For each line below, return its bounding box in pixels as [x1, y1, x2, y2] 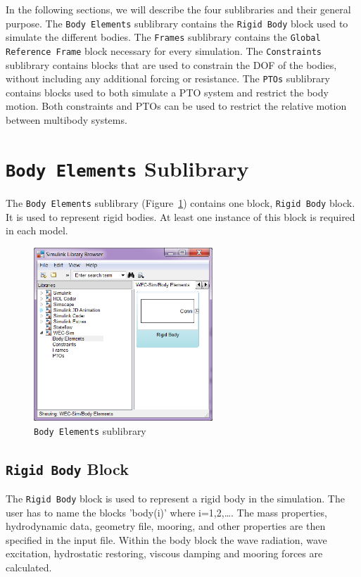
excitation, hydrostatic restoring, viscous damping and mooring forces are [6, 546, 323, 561]
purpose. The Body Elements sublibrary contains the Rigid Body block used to [6, 15, 348, 30]
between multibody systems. [6, 113, 127, 127]
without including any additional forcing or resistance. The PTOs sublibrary [6, 71, 330, 86]
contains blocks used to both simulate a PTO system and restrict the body [6, 84, 329, 99]
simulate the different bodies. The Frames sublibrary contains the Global [6, 30, 321, 44]
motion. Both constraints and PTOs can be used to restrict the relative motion [6, 99, 347, 113]
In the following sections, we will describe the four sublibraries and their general [6, 2, 351, 16]
